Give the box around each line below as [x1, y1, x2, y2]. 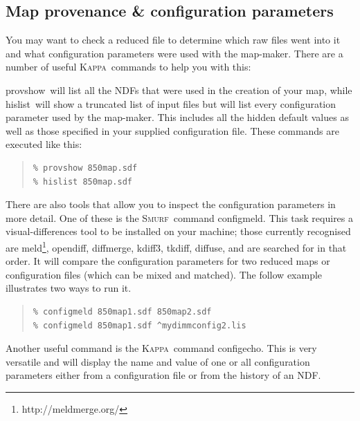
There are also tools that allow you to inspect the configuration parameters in [6, 197, 336, 212]
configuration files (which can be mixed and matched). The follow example [6, 267, 323, 281]
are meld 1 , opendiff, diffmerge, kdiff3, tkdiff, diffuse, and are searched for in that [6, 238, 347, 254]
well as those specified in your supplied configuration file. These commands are [6, 123, 340, 138]
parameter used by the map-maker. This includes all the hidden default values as [6, 110, 349, 124]
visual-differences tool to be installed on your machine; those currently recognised [6, 224, 351, 238]
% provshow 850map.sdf [33, 162, 138, 173]
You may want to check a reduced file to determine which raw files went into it [6, 32, 341, 47]
